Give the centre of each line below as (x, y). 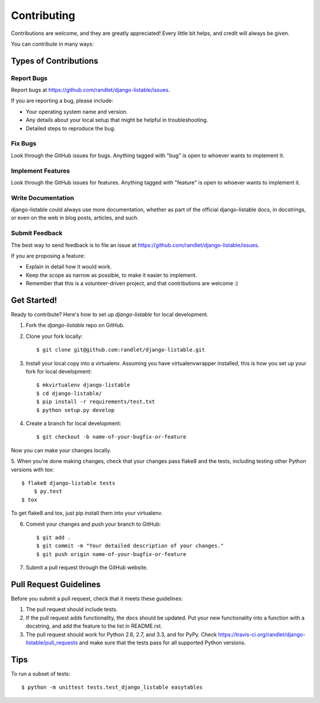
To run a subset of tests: (41, 673)
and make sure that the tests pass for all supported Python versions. (162, 643)
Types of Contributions (55, 61)
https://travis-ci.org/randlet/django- (262, 634)
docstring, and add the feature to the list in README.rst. (94, 626)
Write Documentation (42, 197)
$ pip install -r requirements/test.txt (96, 402)
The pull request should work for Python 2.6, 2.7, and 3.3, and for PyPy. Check (121, 634)
